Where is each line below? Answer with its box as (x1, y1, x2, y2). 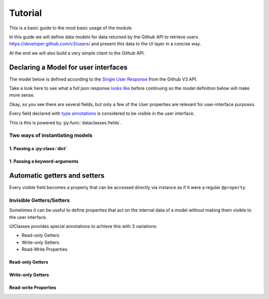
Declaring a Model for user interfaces (9, 63, 128, 72)
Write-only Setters (21, 239, 60, 245)
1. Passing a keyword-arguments (9, 158, 79, 164)
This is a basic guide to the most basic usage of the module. (9, 25, 133, 31)
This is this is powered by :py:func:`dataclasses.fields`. (9, 119, 122, 125)
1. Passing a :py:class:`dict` (9, 146, 67, 152)
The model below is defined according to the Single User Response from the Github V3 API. (9, 76, 198, 82)
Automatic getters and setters (9, 171, 105, 180)
